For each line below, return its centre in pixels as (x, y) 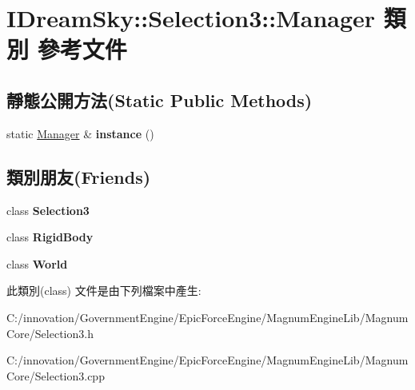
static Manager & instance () (80, 133)
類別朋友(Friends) (79, 176)
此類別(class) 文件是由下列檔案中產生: (104, 291)
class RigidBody (50, 237)
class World (37, 263)
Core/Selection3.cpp (56, 375)
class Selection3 (48, 210)
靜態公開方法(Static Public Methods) (160, 99)
